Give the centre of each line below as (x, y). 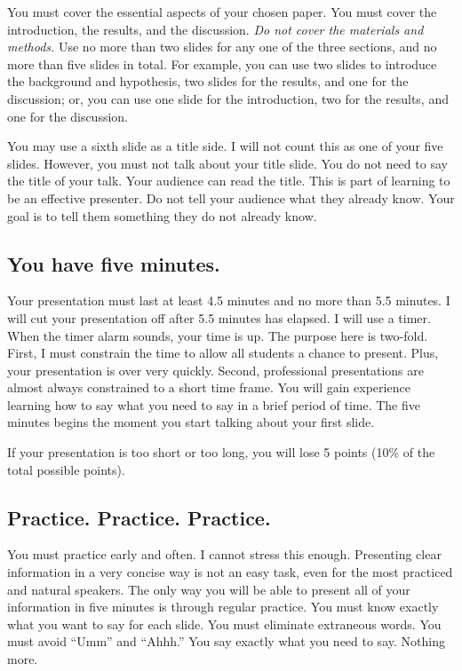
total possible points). (66, 469)
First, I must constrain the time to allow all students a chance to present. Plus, (223, 353)
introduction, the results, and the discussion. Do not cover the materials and (215, 29)
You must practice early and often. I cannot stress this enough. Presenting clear (224, 554)
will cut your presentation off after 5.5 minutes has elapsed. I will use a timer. (219, 317)
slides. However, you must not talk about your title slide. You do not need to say (227, 163)
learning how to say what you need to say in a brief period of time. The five (214, 404)
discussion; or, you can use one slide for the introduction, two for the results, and (228, 98)
